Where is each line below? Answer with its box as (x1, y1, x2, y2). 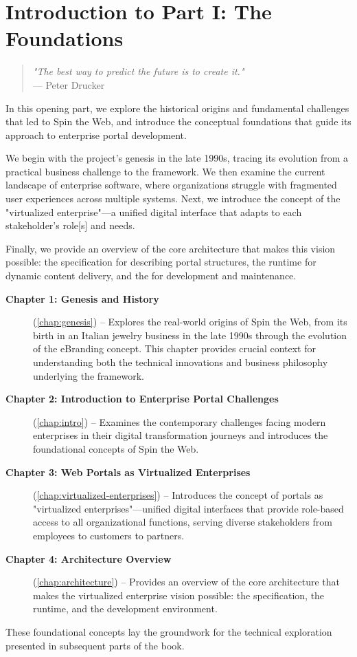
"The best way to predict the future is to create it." (32, 64, 244, 78)
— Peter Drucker (32, 77, 105, 91)
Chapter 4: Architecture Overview (5, 551, 172, 566)
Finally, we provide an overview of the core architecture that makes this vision (5, 241, 336, 255)
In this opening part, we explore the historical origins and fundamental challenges (5, 100, 349, 115)
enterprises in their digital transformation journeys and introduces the (33, 428, 328, 442)
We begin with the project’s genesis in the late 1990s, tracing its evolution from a (5, 151, 349, 165)
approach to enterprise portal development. (5, 127, 187, 142)
